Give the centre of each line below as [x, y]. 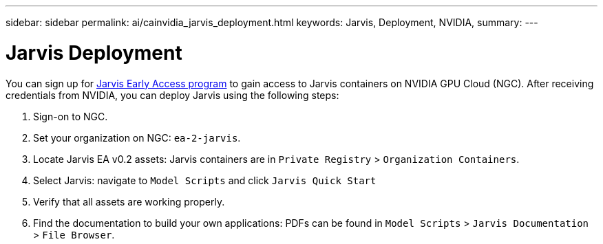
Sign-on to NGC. [71, 116]
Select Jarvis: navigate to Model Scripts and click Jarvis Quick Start [205, 180]
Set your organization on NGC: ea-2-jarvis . [137, 137]
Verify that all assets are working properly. [129, 201]
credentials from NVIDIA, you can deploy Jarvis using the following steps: [172, 95]
